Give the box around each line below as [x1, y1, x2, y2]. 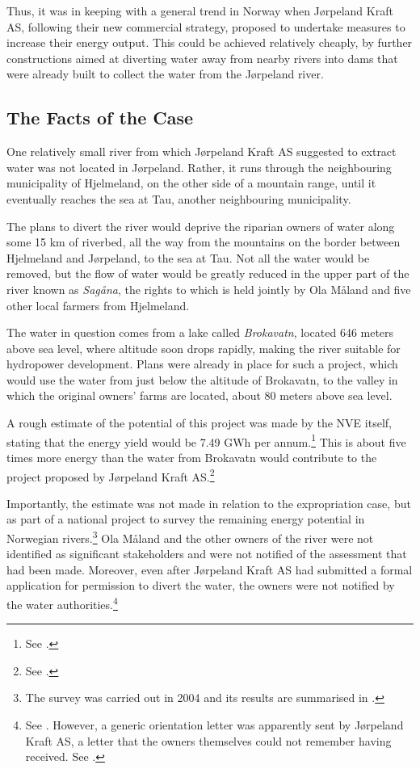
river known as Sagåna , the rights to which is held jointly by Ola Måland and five [6, 280, 411, 297]
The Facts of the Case [6, 105, 194, 130]
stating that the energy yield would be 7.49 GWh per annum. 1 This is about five [6, 431, 406, 450]
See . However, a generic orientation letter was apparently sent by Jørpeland [25, 716, 404, 733]
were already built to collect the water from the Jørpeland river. [6, 65, 324, 82]
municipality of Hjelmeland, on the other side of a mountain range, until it [6, 174, 376, 191]
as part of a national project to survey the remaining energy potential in [6, 511, 365, 527]
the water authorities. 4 [6, 593, 118, 612]
